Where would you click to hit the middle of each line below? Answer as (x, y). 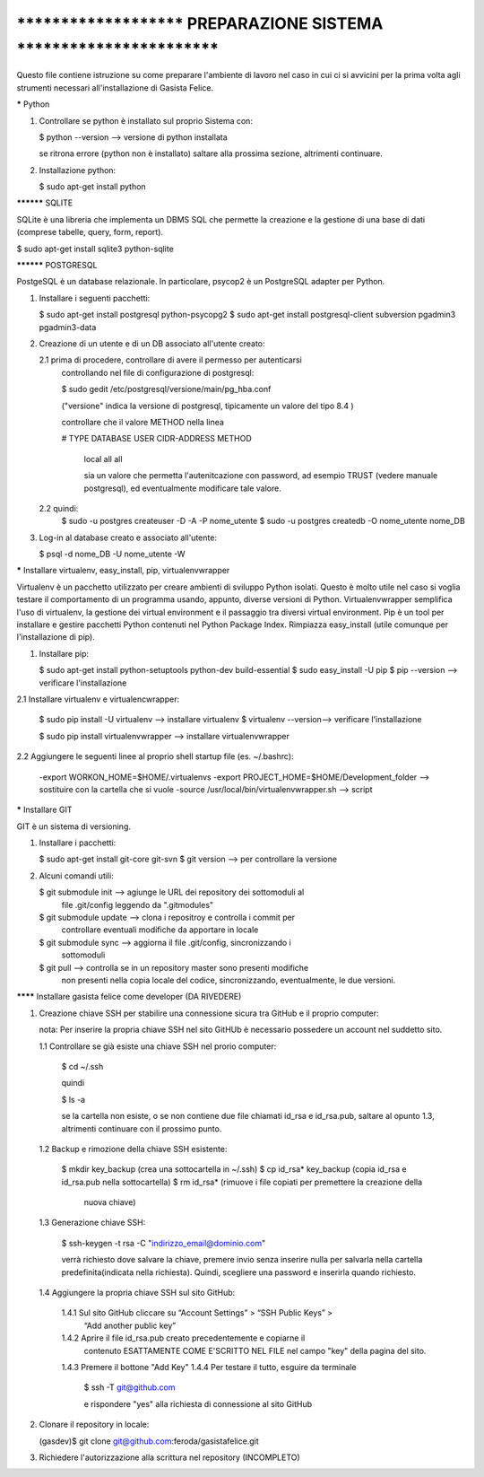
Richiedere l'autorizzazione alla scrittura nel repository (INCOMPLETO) (169, 1457)
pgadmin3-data (68, 327)
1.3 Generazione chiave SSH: (92, 1223)
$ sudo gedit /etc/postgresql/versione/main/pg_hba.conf (166, 389)
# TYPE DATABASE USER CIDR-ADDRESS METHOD (157, 439)
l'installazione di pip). (56, 637)
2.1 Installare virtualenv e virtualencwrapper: (98, 699)
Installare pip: (64, 653)
